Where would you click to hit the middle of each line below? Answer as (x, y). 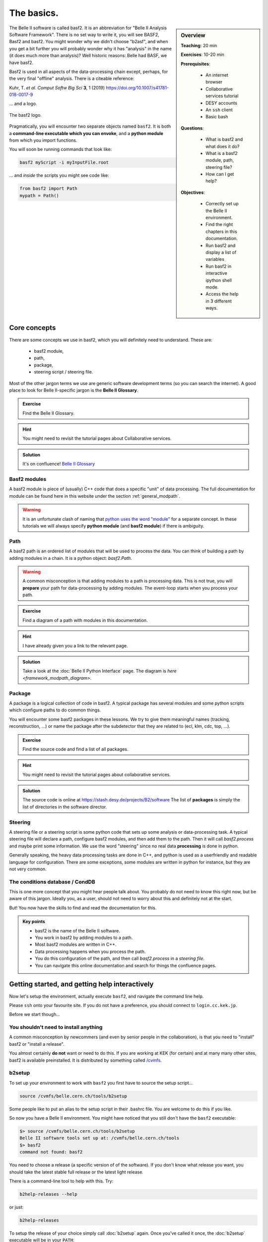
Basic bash (217, 117)
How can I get (220, 174)
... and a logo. (23, 104)
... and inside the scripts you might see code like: (59, 175)
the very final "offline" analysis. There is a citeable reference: (72, 78)
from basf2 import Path (49, 189)
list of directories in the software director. (65, 807)
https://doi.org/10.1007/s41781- (137, 87)
